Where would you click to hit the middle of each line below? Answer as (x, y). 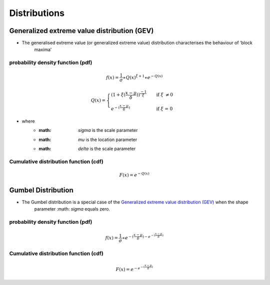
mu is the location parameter (108, 139)
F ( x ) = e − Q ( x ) (134, 174)
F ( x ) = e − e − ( (130, 269)
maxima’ (43, 49)
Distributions (37, 13)
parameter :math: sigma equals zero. (72, 209)
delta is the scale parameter (107, 149)
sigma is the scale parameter (108, 130)
